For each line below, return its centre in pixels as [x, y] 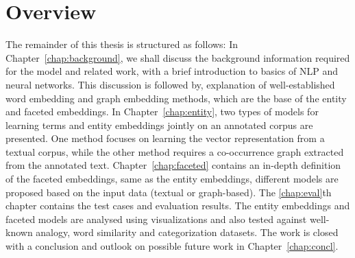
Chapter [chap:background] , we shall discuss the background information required [178, 57]
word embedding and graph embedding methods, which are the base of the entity [176, 98]
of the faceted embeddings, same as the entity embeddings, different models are [172, 179]
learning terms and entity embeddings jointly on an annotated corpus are [159, 125]
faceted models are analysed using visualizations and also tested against [156, 219]
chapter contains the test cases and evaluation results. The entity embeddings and [178, 206]
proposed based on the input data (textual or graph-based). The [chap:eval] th [169, 192]
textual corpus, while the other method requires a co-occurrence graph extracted [175, 151]
